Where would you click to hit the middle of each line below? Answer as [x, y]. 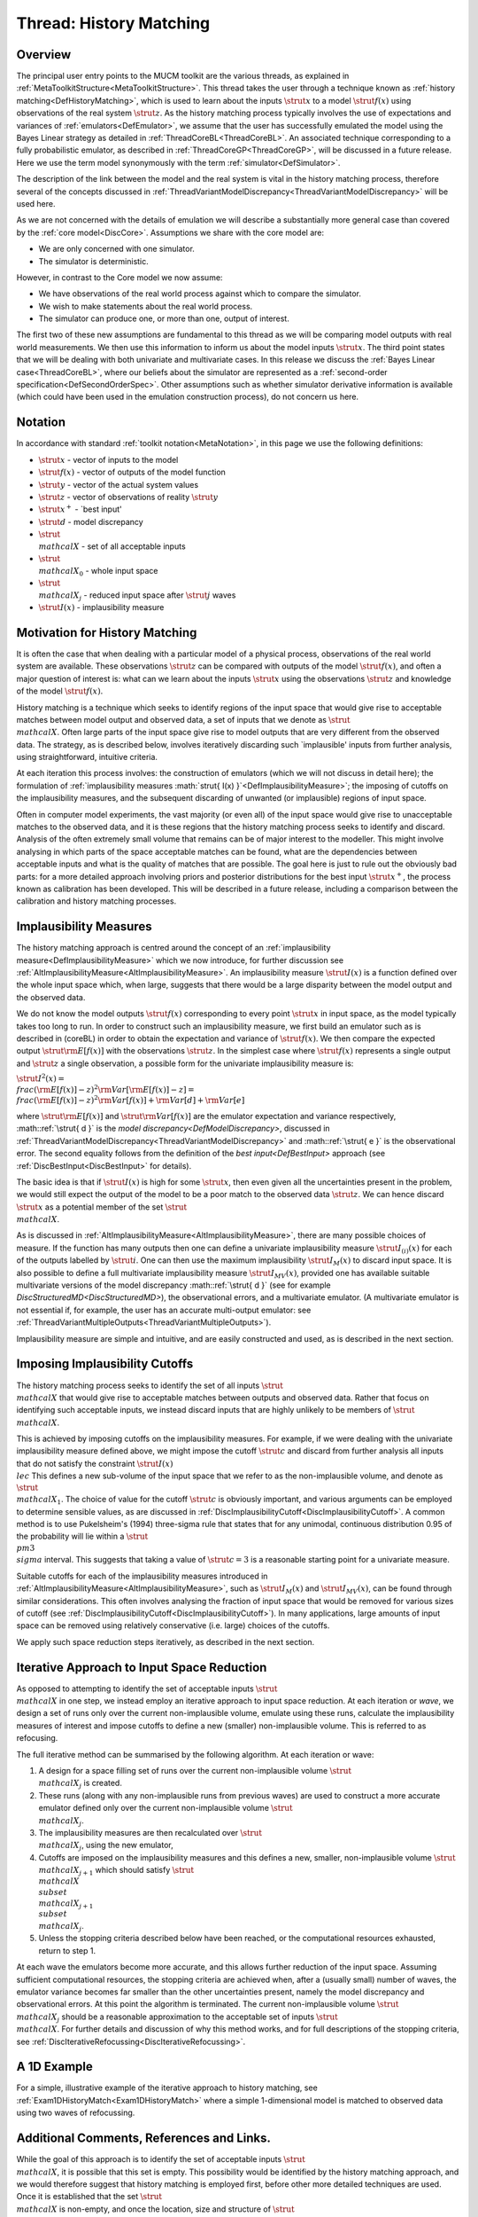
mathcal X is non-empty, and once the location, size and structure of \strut [156, 2209]
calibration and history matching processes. [96, 901]
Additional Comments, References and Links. [144, 2139]
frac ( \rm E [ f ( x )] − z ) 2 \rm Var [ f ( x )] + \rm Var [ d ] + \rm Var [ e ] [131, 1100]
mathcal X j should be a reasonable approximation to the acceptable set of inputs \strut [177, 2017]
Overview [44, 55]
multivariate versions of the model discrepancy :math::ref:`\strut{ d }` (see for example [173, 1285]
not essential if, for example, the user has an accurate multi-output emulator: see [164, 1310]
